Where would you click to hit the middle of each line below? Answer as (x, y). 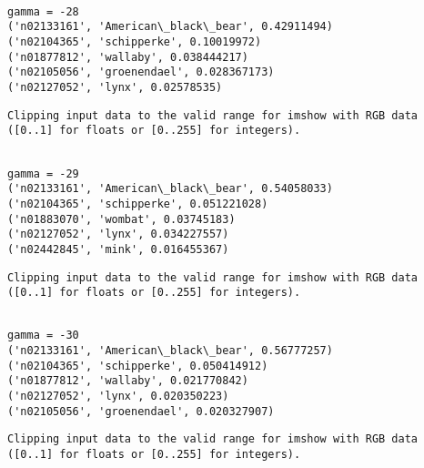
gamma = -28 (43, 11)
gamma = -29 (43, 173)
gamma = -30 (43, 336)
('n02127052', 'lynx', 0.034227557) (118, 234)
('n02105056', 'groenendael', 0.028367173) (141, 72)
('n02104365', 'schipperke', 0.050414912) (138, 366)
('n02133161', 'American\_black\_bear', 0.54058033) (170, 189)
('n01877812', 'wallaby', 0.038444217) (128, 57)
